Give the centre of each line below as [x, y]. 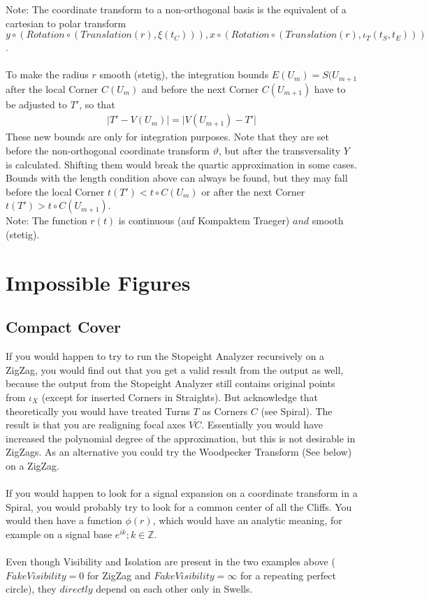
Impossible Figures [98, 282]
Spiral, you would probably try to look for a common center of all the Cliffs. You [179, 506]
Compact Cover [63, 327]
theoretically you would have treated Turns [98, 411]
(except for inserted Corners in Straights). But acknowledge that [180, 397]
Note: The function [46, 220]
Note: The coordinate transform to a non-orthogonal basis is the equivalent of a [176, 9]
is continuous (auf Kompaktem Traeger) [204, 220]
